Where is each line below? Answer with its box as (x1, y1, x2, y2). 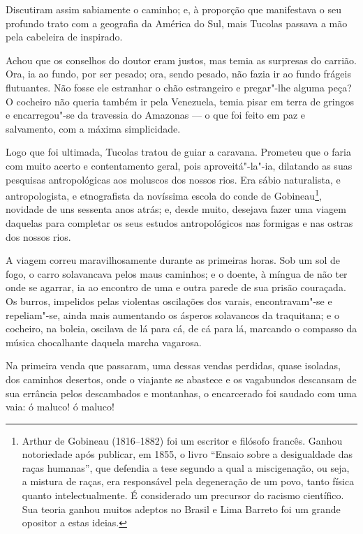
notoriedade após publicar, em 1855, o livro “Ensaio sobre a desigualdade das (22, 447, 353, 461)
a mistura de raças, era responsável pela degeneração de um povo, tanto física (22, 474, 355, 489)
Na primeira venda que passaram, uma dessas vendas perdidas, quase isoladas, (6, 358, 341, 373)
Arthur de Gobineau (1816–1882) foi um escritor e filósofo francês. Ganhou (22, 433, 343, 447)
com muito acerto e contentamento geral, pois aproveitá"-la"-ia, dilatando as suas (6, 158, 353, 172)
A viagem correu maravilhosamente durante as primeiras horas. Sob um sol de (6, 253, 340, 267)
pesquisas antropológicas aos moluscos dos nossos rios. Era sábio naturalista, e (6, 172, 341, 186)
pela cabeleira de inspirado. (6, 29, 123, 44)
